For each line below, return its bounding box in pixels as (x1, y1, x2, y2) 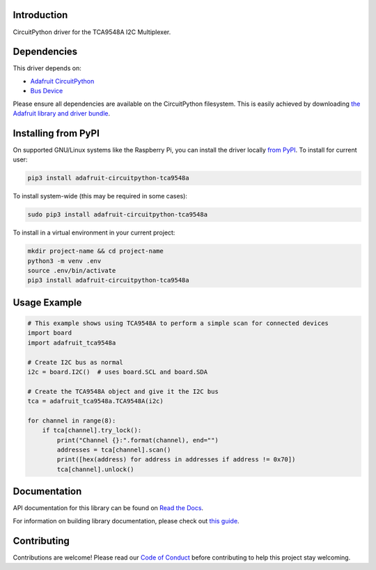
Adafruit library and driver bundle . (13, 109, 111, 118)
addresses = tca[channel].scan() (56, 446, 171, 454)
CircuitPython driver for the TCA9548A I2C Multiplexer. (13, 28, 171, 36)
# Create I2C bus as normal (27, 358, 123, 366)
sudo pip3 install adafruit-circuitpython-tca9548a (27, 211, 208, 219)
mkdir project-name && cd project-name (27, 247, 164, 255)
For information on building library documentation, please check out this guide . (13, 516, 240, 525)
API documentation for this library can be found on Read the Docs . (13, 504, 204, 512)
